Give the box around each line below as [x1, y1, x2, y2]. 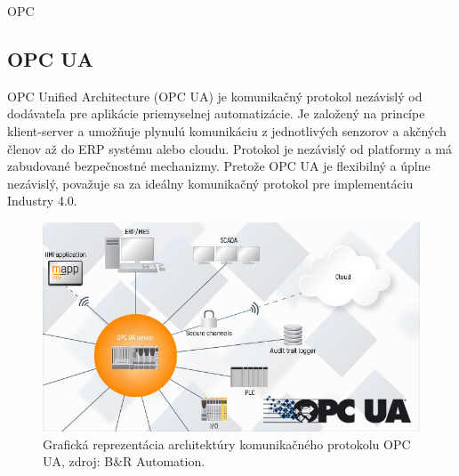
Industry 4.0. [7, 191, 77, 210]
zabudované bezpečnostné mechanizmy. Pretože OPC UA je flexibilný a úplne [7, 157, 431, 175]
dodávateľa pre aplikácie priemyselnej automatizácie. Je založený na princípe [7, 104, 425, 123]
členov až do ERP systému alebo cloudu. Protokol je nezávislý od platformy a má [7, 139, 453, 157]
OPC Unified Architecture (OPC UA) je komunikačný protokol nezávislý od [7, 86, 423, 105]
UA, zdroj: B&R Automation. [43, 452, 205, 471]
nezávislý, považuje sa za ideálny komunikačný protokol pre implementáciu [7, 173, 414, 192]
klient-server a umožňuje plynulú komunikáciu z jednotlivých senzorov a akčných [7, 121, 447, 140]
